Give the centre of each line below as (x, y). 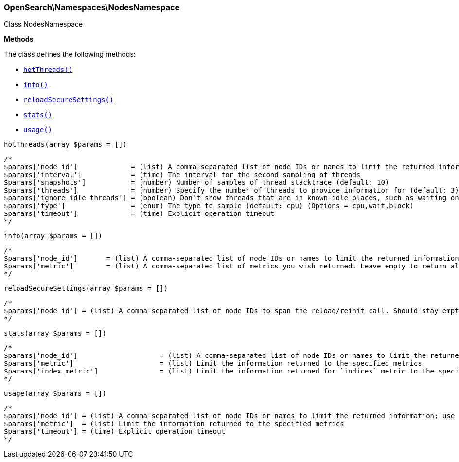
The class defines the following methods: (70, 54)
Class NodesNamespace (44, 24)
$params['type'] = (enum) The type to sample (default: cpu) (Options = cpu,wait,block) (209, 206)
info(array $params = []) (53, 236)
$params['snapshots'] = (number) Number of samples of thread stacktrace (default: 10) (197, 183)
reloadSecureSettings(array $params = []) (86, 289)
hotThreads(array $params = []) (65, 145)
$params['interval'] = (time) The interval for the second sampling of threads (182, 175)
